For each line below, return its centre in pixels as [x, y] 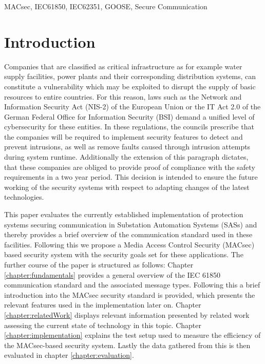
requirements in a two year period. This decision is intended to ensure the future [131, 177]
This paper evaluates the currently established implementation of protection [124, 214]
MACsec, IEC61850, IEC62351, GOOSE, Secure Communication [106, 6]
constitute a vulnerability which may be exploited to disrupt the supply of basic [130, 86]
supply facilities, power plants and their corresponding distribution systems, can [130, 76]
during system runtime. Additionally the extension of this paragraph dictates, [126, 157]
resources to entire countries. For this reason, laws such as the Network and [123, 96]
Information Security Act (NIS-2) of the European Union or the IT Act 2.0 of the [132, 107]
